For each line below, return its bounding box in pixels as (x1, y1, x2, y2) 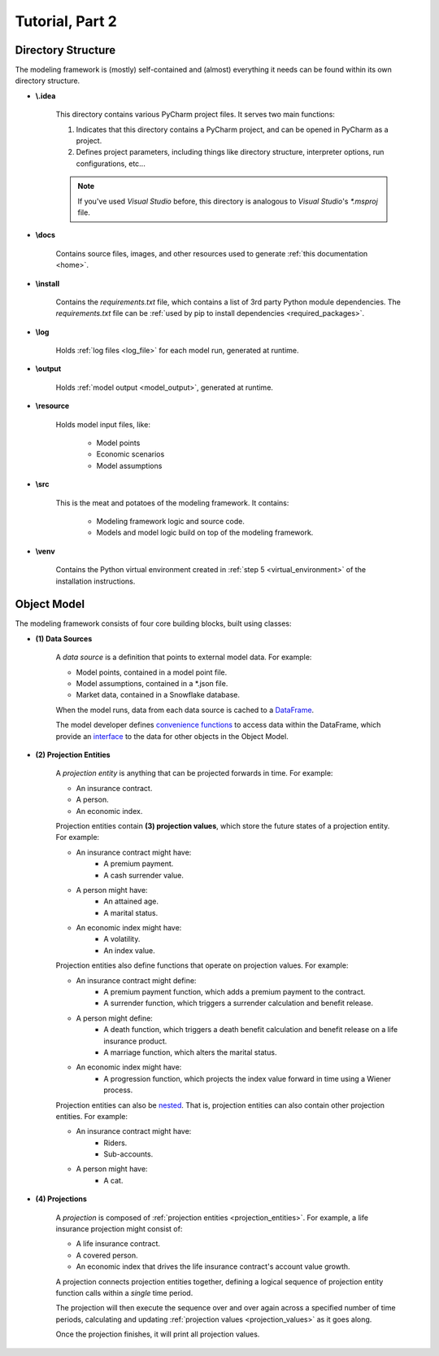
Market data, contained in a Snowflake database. (76, 690, 240, 700)
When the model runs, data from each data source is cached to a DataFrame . (55, 705, 315, 715)
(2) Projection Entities (35, 750, 111, 759)
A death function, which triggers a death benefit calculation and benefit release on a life (103, 1025, 398, 1034)
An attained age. (103, 896, 159, 907)
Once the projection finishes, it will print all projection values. (55, 1329, 260, 1339)
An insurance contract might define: (76, 975, 197, 985)
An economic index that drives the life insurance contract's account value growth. (76, 1262, 350, 1271)
